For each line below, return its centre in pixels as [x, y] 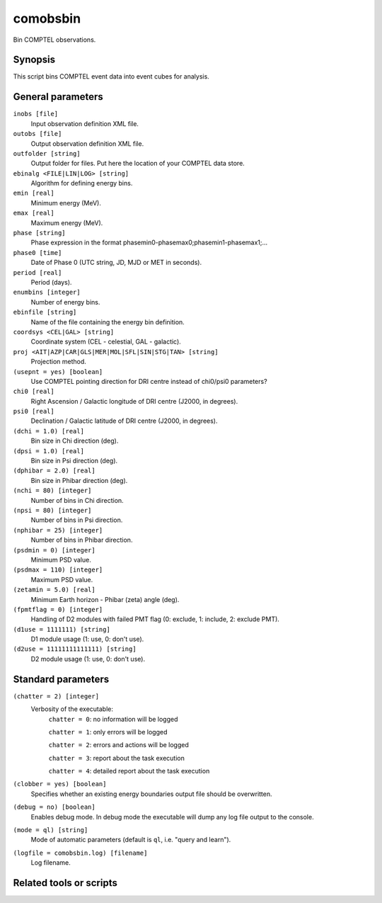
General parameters [58, 97]
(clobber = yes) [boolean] [60, 784]
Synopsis [34, 60]
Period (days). [51, 282]
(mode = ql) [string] [51, 830]
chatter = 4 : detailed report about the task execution [129, 771]
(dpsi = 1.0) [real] [49, 451]
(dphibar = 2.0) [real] [54, 471]
